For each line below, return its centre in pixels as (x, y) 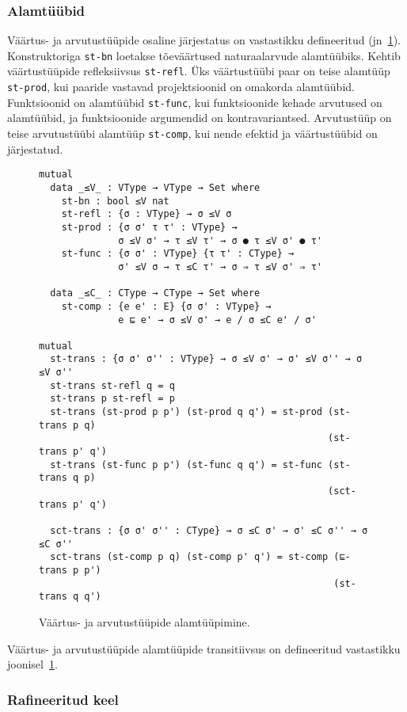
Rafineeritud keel (63, 699)
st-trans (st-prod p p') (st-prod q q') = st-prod (186, 412)
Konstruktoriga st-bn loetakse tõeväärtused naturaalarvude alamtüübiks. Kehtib (204, 55)
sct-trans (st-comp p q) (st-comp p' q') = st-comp (189, 557)
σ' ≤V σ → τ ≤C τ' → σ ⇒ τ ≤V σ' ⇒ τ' (220, 267)
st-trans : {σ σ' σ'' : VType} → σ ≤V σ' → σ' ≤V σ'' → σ (206, 359)
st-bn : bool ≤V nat (115, 201)
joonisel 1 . (32, 664)
